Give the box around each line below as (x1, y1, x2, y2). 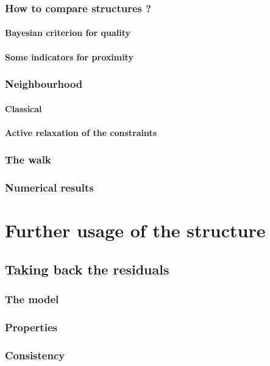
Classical (5, 102, 42, 115)
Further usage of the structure (5, 218, 266, 243)
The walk (5, 152, 51, 167)
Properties (5, 320, 57, 335)
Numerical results (5, 180, 94, 195)
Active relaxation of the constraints (5, 126, 157, 138)
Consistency (5, 347, 65, 362)
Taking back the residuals (5, 259, 169, 278)
